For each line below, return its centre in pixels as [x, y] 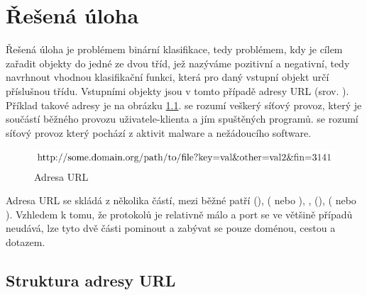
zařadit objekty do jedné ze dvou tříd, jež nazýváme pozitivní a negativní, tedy [178, 63]
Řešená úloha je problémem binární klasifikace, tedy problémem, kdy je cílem [174, 49]
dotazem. [26, 241]
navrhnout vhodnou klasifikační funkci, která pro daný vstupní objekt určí [168, 77]
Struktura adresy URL [91, 280]
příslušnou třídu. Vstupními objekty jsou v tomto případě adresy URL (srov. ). [177, 90]
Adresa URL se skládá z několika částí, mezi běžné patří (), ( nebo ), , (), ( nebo [181, 200]
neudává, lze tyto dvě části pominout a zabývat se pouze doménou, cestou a [171, 228]
